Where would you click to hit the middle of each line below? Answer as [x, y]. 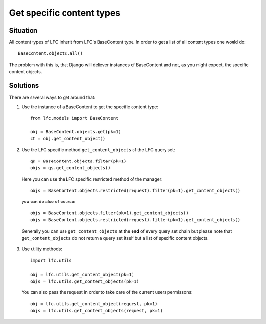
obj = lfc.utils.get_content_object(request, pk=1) [94, 304]
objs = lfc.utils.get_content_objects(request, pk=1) [96, 311]
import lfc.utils [51, 260]
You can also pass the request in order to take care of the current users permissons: [107, 292]
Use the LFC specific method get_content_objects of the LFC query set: [98, 150]
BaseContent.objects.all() [50, 54]
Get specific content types [65, 13]
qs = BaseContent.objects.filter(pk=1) [78, 161]
